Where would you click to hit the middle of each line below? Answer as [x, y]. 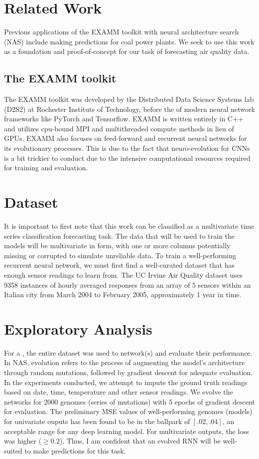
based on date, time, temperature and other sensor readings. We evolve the [119, 392]
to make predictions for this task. [75, 450]
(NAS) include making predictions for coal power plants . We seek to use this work [129, 41]
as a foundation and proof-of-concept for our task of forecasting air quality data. [127, 51]
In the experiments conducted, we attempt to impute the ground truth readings [126, 382]
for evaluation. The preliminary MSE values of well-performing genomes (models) [128, 411]
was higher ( [23, 441]
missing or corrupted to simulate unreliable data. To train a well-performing [120, 255]
